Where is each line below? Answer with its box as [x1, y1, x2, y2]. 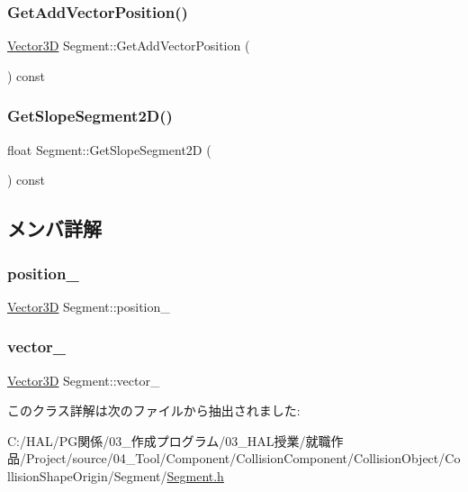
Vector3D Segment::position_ [7, 296, 170, 315]
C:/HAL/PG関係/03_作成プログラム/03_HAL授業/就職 [7, 431, 331, 450]
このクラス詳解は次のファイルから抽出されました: [7, 401, 301, 420]
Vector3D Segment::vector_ [7, 370, 160, 389]
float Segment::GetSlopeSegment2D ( [7, 140, 211, 159]
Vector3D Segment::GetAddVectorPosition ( [7, 36, 250, 55]
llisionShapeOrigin [7, 467, 108, 485]
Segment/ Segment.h [113, 467, 224, 485]
